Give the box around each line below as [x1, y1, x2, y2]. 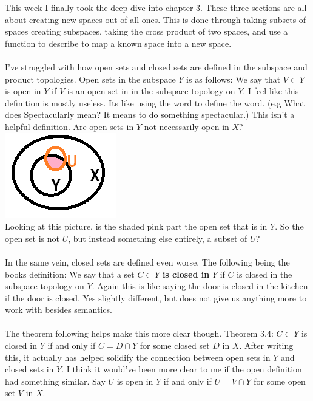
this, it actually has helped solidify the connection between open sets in [5, 351, 271, 363]
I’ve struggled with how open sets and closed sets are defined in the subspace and [5, 60, 308, 73]
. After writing [239, 339, 294, 352]
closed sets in [5, 363, 54, 375]
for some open [254, 374, 306, 387]
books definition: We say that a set [5, 267, 135, 280]
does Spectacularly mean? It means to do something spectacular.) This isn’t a [5, 108, 295, 121]
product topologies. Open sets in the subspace [5, 72, 176, 85]
